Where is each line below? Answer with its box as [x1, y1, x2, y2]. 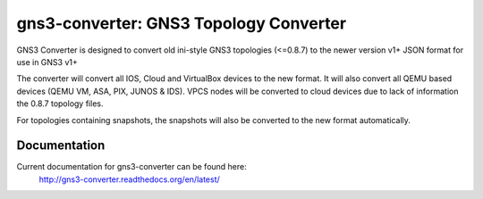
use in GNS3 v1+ [16, 56, 78, 67]
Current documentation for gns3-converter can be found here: [16, 162, 248, 172]
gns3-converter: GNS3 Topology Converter [16, 13, 347, 33]
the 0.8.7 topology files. [16, 98, 104, 109]
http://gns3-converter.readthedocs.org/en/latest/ [38, 174, 221, 185]
